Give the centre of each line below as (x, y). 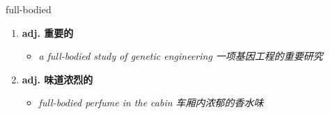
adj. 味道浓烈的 (57, 79)
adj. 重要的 (48, 32)
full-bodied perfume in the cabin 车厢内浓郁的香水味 (151, 103)
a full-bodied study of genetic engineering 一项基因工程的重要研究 (181, 56)
